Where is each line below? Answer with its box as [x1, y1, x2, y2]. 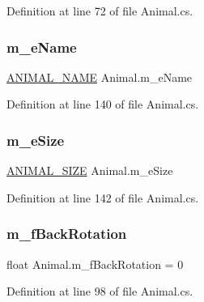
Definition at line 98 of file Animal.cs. [6, 283, 193, 300]
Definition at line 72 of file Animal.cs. [6, 2, 193, 19]
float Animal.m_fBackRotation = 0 [6, 255, 184, 272]
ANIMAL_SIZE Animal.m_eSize [6, 162, 173, 179]
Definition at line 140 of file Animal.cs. [6, 96, 199, 113]
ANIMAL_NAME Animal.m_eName [6, 68, 193, 85]
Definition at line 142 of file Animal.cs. [6, 189, 199, 206]
